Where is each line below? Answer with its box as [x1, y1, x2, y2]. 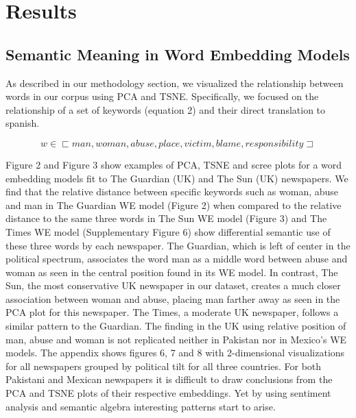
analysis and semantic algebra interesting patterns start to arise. [5, 399, 276, 413]
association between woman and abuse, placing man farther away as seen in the [5, 291, 340, 306]
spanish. [5, 116, 40, 130]
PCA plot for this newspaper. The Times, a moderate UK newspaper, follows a [5, 305, 339, 319]
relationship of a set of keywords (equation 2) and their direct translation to [5, 102, 326, 116]
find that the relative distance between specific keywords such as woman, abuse [5, 184, 339, 199]
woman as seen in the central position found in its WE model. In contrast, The [5, 265, 338, 279]
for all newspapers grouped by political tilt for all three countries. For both [5, 358, 322, 373]
